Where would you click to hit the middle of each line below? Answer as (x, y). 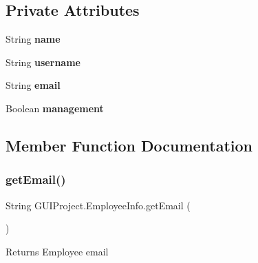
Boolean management (55, 108)
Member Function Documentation (129, 145)
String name (33, 39)
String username (43, 62)
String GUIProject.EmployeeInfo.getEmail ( (98, 205)
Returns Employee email (57, 251)
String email (33, 85)
